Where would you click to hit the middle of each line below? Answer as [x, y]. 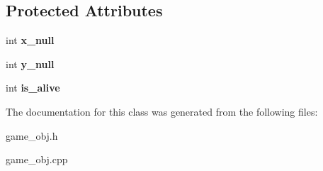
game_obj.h [32, 135]
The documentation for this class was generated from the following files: [162, 111]
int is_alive [33, 88]
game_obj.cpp [37, 159]
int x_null [30, 40]
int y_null [30, 64]
